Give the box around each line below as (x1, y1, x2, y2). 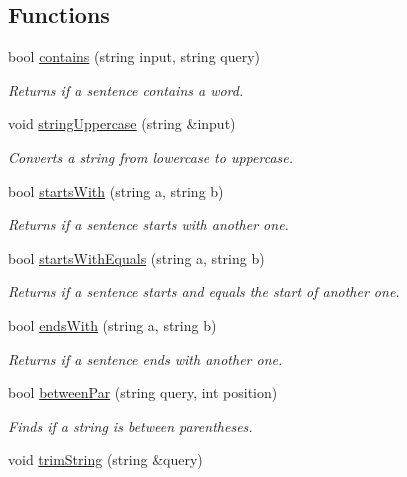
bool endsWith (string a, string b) (8, 314, 217, 335)
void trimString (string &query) (8, 449, 203, 470)
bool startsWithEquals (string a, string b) (8, 247, 265, 268)
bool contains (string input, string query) (8, 46, 261, 67)
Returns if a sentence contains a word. (8, 79, 244, 100)
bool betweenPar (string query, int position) (8, 382, 278, 403)
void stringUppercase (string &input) (8, 113, 236, 134)
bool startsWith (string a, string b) (8, 180, 224, 201)
